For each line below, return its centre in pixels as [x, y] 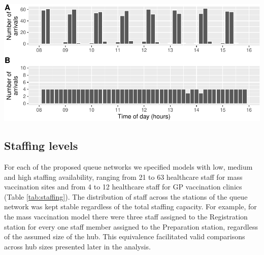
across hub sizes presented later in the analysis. [77, 246]
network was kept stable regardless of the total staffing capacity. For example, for [130, 206]
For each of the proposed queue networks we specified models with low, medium [128, 167]
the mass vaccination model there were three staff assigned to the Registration [126, 217]
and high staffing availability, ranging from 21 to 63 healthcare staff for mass [123, 177]
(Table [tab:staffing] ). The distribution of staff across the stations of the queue [126, 196]
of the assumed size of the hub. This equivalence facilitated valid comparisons [125, 236]
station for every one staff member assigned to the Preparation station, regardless [131, 226]
